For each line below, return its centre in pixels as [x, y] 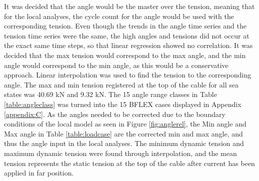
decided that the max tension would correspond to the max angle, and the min [125, 55]
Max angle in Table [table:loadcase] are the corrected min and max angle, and [123, 133]
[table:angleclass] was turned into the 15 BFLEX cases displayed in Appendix [123, 104]
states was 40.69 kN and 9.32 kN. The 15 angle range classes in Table [110, 94]
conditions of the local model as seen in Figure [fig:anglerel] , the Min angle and [125, 124]
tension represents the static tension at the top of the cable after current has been [129, 163]
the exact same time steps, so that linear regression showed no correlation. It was [128, 45]
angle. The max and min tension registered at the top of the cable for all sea [121, 84]
